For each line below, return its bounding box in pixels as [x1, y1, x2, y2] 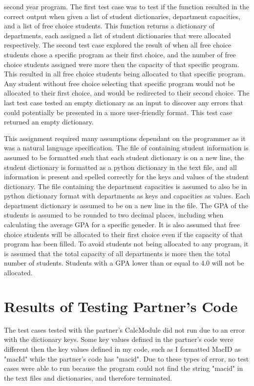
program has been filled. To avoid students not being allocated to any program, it [4, 239, 249, 249]
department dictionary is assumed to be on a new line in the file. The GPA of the [4, 200, 248, 210]
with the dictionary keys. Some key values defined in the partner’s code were [4, 334, 233, 344]
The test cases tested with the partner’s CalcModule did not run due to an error [4, 324, 245, 335]
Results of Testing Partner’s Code [4, 296, 238, 316]
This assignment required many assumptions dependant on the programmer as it [4, 133, 246, 143]
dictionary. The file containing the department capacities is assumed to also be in [4, 181, 247, 191]
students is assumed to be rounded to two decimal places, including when [4, 210, 224, 220]
